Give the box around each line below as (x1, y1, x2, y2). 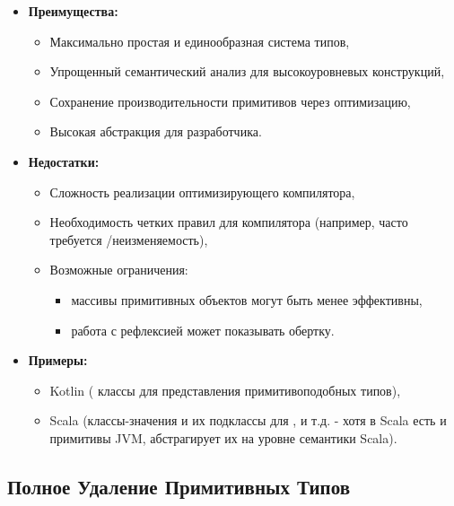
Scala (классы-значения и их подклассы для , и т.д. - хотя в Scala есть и (49, 411, 447, 430)
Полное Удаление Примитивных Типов (7, 472, 350, 500)
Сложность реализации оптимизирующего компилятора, (49, 182, 355, 201)
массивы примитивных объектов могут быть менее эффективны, (71, 290, 423, 309)
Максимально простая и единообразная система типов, (49, 31, 350, 50)
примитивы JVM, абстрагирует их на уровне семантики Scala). (49, 428, 397, 447)
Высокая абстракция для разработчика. (49, 122, 262, 141)
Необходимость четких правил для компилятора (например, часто (49, 213, 408, 231)
